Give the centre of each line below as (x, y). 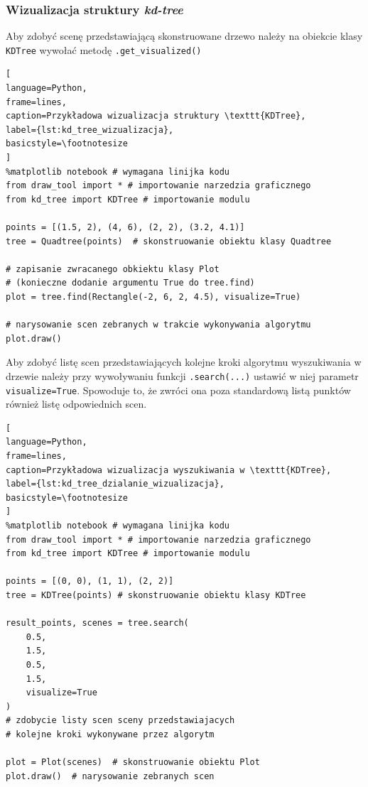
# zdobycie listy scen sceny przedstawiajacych (120, 721)
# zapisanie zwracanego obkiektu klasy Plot (113, 269)
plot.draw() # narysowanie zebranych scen (110, 776)
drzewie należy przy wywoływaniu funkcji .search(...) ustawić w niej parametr (182, 375)
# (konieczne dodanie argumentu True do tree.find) (130, 283)
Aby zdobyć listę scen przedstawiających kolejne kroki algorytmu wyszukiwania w (184, 362)
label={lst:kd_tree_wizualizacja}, (90, 130)
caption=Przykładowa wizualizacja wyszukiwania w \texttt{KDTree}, (169, 470)
